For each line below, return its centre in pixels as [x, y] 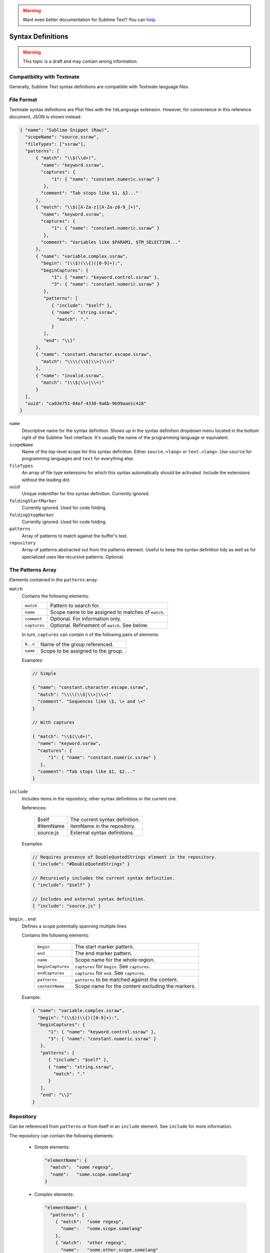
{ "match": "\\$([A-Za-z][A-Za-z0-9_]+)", [88, 207]
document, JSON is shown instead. [45, 117]
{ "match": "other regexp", [91, 1243]
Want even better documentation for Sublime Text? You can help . [90, 20]
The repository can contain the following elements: [62, 1136]
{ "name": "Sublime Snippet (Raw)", [65, 130]
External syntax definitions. [102, 832]
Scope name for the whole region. [115, 960]
